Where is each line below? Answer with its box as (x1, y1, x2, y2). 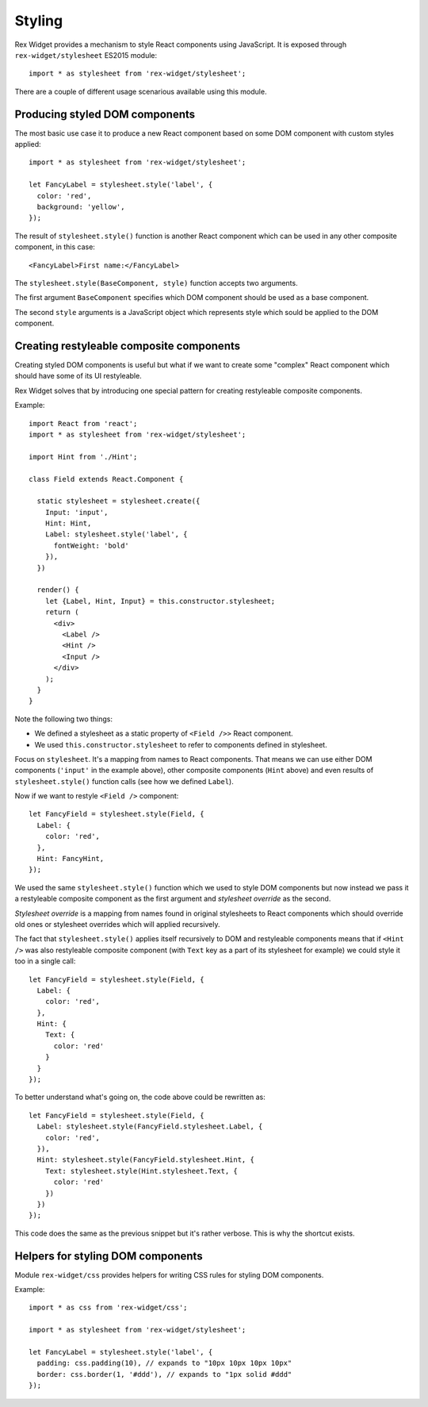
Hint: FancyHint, (36, 854, 105, 863)
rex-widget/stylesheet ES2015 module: (14, 50, 158, 60)
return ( (44, 608, 79, 617)
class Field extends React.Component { (29, 475, 184, 483)
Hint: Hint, (44, 519, 92, 528)
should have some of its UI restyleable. (14, 371, 142, 381)
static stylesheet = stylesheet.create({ (36, 497, 201, 506)
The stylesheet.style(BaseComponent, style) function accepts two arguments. (14, 278, 298, 287)
